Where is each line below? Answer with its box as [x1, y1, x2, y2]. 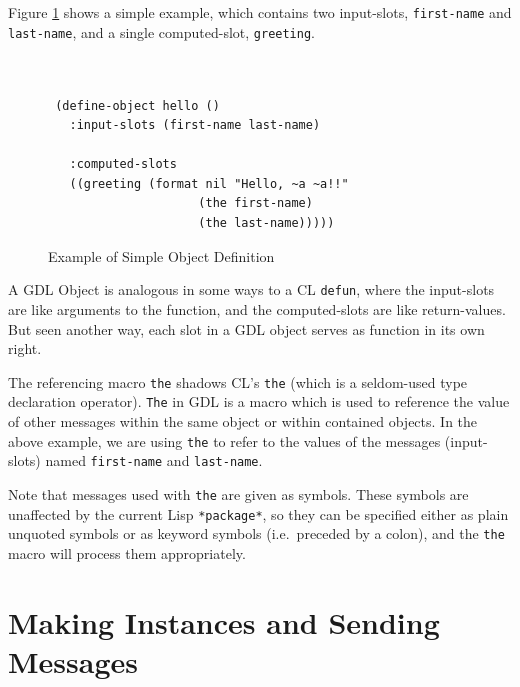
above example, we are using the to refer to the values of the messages [8, 430, 441, 451]
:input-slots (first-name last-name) [69, 118, 321, 133]
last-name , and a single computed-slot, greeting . [8, 21, 315, 42]
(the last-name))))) [198, 216, 335, 231]
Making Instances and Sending [8, 601, 440, 642]
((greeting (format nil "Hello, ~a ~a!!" [69, 176, 349, 191]
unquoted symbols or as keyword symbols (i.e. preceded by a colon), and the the [8, 523, 505, 544]
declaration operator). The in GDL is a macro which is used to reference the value [8, 391, 510, 412]
